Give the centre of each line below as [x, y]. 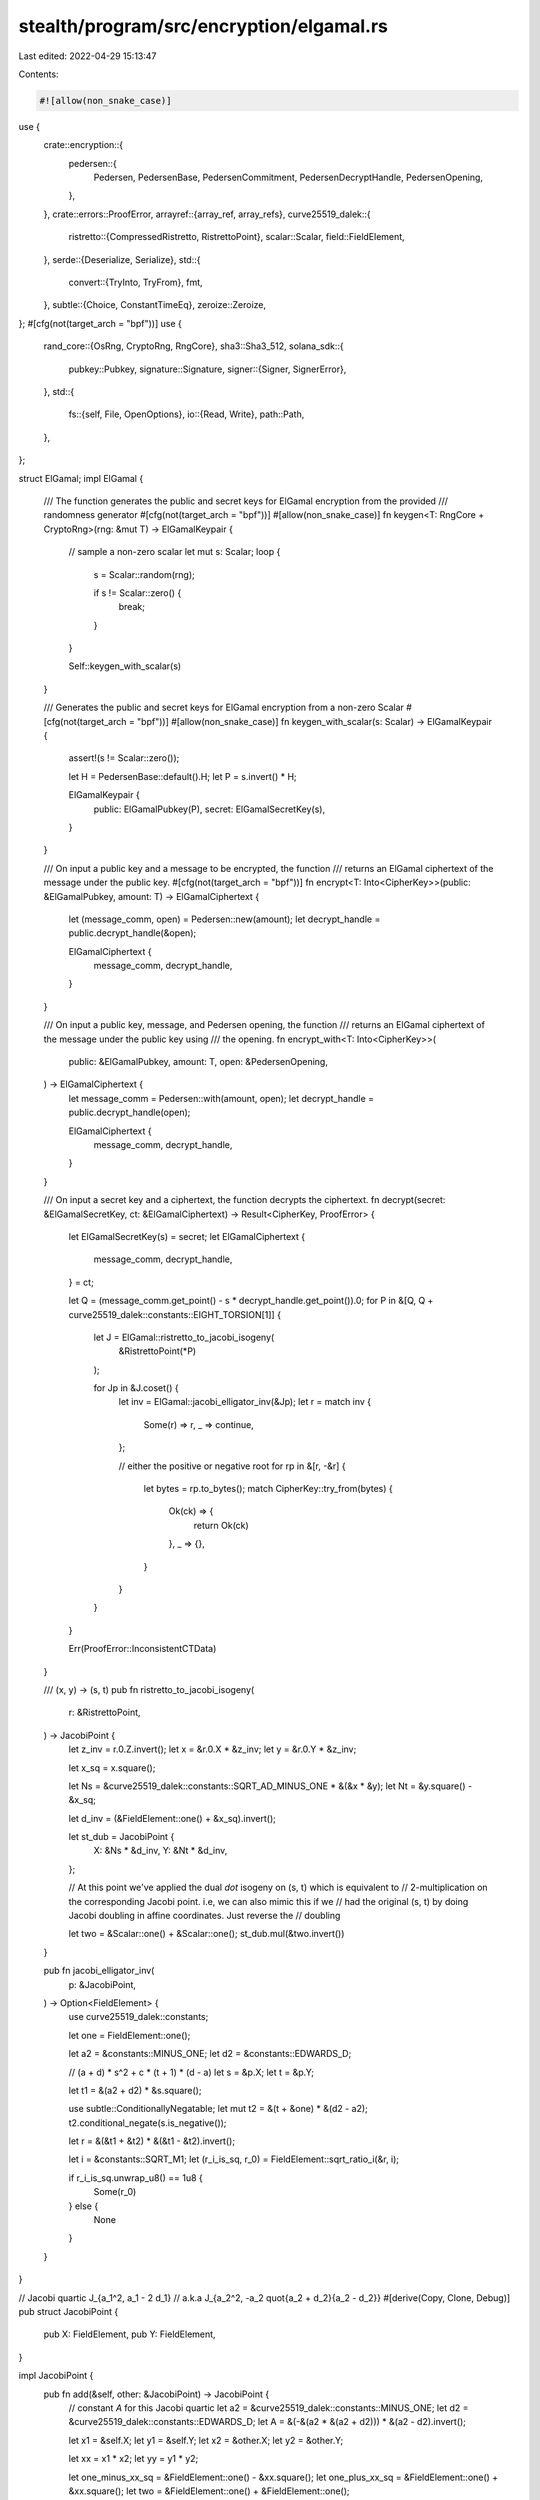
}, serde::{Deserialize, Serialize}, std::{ [122, 259]
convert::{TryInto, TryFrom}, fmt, [136, 282]
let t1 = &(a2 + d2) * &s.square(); [135, 2090]
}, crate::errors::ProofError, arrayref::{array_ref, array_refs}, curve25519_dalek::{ [207, 214]
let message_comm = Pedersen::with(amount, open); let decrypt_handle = [221, 1098]
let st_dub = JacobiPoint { [121, 1837]
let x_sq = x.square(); [112, 1767]
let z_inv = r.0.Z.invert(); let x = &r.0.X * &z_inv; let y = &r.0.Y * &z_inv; [212, 1749]
